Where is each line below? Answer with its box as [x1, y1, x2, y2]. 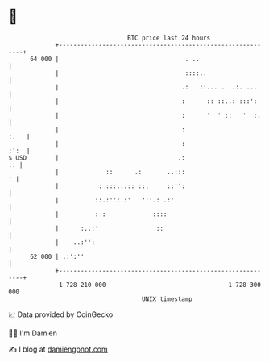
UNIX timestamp [141, 294, 193, 303]
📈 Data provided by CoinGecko [8, 310, 114, 319]
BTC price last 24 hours [127, 34, 211, 42]
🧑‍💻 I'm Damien [8, 328, 58, 338]
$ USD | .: [8, 153, 185, 162]
